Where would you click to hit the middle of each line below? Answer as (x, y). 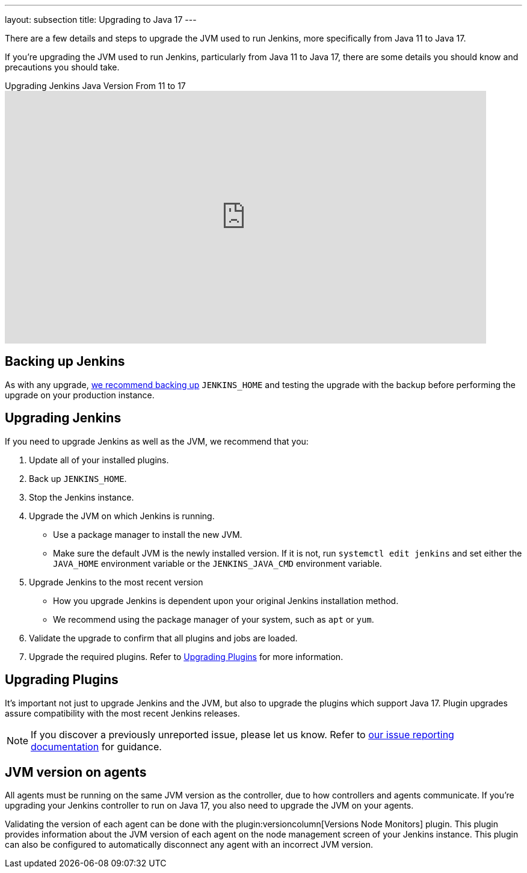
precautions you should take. (62, 67)
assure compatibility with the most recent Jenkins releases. (122, 713)
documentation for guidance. (96, 746)
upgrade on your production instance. (80, 395)
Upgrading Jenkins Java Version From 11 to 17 (95, 86)
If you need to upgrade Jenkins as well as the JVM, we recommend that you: (157, 441)
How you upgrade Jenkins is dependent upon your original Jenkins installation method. (226, 600)
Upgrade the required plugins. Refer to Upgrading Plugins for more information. (186, 656)
